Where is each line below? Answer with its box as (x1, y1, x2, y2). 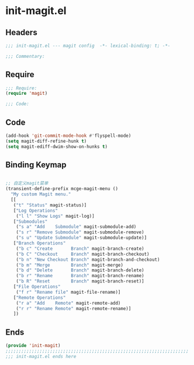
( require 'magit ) (5, 91, 48, 97)
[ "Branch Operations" (13, 240, 66, 246)
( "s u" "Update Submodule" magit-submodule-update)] (16, 235, 147, 241)
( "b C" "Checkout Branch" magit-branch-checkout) (16, 251, 150, 257)
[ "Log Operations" (13, 208, 58, 214)
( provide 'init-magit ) (5, 343, 61, 349)
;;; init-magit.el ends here (5, 353, 77, 359)
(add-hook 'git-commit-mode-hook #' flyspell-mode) (5, 133, 131, 139)
